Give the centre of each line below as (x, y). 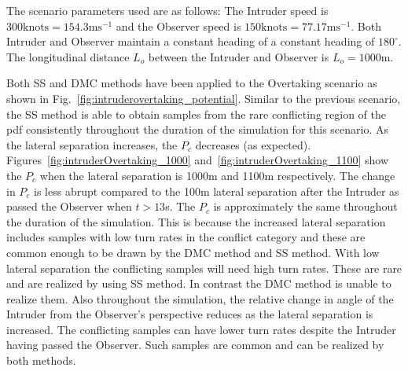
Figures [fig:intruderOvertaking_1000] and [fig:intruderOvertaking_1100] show (198, 160)
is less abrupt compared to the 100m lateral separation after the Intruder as (217, 191)
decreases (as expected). (253, 144)
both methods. (41, 360)
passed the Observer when (69, 206)
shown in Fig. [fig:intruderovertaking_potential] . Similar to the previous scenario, (204, 98)
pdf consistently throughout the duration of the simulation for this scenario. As (198, 129)
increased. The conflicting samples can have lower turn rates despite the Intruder (201, 329)
